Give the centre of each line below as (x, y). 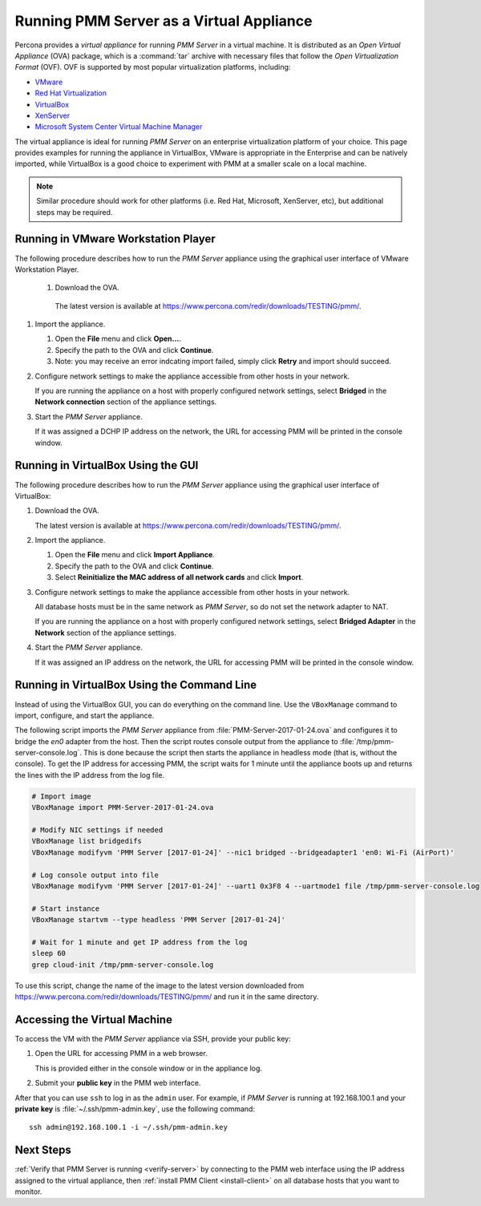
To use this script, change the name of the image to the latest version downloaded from (160, 985)
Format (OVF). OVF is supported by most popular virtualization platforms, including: (153, 67)
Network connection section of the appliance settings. (126, 402)
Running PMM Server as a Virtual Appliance (164, 21)
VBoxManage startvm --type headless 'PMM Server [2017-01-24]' (159, 920)
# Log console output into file (95, 875)
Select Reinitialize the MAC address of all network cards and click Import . (179, 577)
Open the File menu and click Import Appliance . (135, 555)
